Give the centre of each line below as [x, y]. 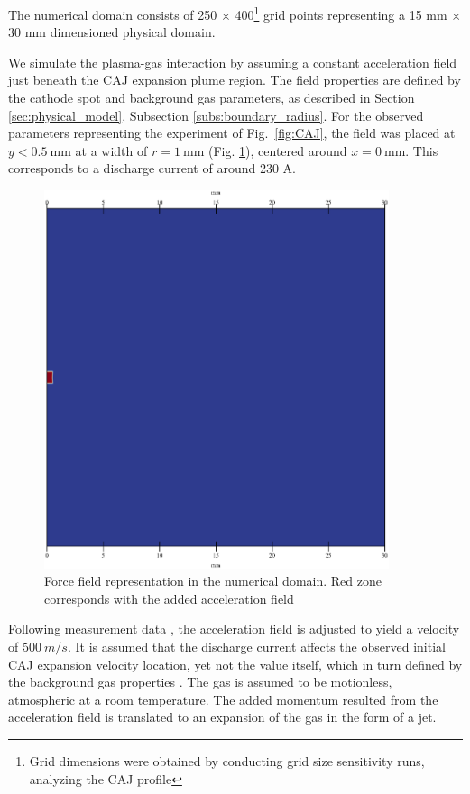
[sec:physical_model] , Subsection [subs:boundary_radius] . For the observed [216, 115]
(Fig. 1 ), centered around [278, 150]
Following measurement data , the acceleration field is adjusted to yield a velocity [234, 629]
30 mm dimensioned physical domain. [112, 32]
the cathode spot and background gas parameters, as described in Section [212, 98]
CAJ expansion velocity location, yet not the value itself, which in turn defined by [235, 664]
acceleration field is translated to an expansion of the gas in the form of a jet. [222, 717]
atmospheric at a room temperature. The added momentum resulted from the [223, 699]
